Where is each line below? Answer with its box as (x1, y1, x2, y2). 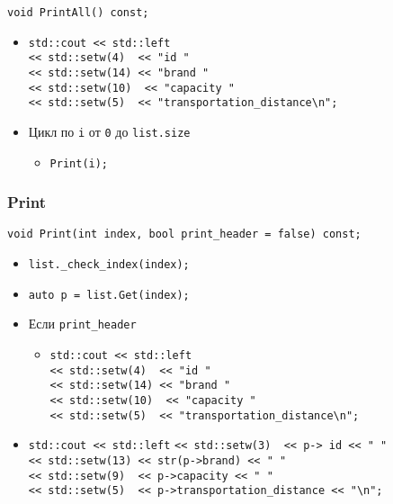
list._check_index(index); (28, 258, 190, 272)
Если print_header (28, 314, 137, 333)
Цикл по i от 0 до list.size (28, 121, 191, 140)
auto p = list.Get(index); (28, 288, 190, 301)
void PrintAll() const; (7, 6, 149, 19)
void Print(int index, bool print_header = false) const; (7, 228, 362, 241)
